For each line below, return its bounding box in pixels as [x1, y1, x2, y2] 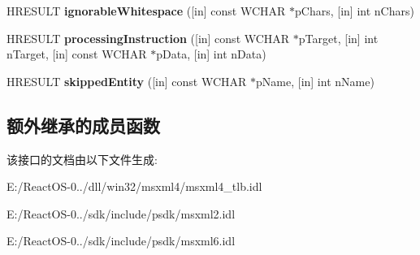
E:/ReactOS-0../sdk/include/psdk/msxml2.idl [6, 205, 236, 222]
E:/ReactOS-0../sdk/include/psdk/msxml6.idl [6, 232, 236, 249]
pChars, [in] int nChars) [295, 2, 414, 19]
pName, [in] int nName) [256, 72, 375, 89]
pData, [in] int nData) [156, 45, 266, 63]
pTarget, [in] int [298, 29, 379, 46]
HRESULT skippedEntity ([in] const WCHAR [6, 72, 247, 89]
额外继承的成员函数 [6, 112, 160, 137]
